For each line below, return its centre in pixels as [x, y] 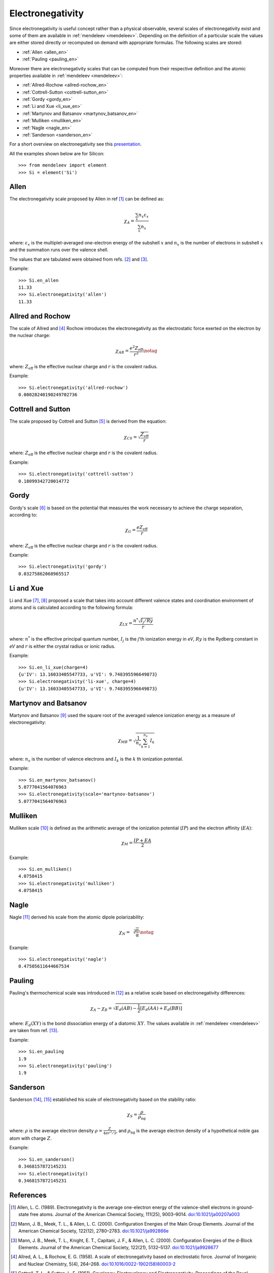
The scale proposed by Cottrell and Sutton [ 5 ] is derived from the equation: [88, 421]
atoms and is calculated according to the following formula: [71, 607]
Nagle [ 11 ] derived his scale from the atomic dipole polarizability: [77, 917]
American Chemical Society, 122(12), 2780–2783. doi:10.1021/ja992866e [94, 1231]
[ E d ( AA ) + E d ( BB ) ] [161, 1009]
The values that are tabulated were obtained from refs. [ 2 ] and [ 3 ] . [79, 259]
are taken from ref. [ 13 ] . [34, 1031]
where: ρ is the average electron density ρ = [56, 1130]
